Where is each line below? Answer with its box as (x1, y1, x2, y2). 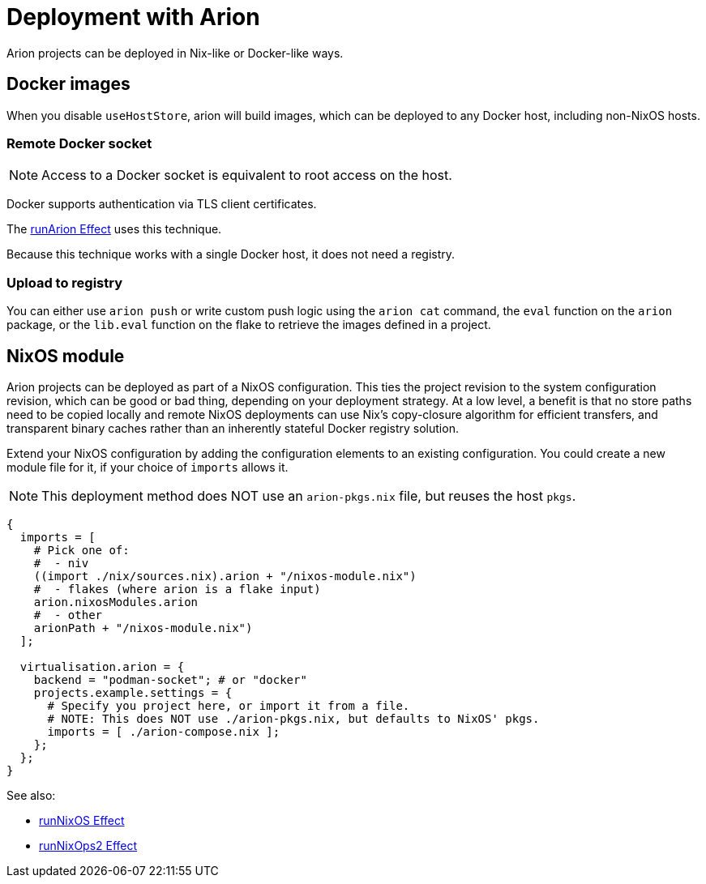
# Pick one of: (33, 543, 130, 557)
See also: (6, 788, 56, 802)
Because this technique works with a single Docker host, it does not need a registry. (6, 247, 456, 262)
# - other (33, 608, 103, 621)
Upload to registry (6, 274, 123, 291)
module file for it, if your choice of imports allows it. (6, 459, 289, 474)
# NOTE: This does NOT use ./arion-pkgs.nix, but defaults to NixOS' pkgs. (47, 711, 540, 725)
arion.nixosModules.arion (33, 595, 199, 609)
